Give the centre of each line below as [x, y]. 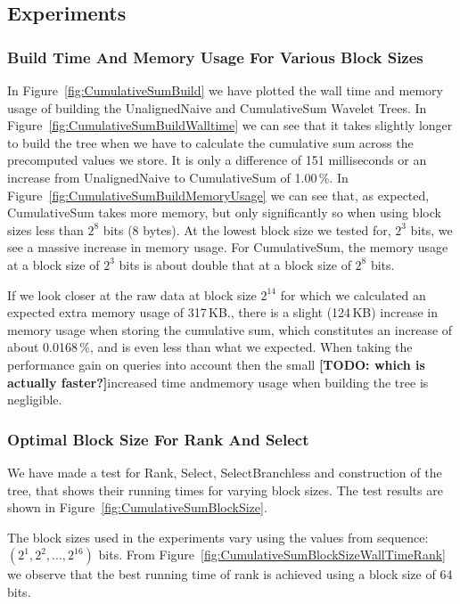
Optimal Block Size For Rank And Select [158, 439]
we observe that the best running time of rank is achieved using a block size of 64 [230, 574]
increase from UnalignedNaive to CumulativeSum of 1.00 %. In [178, 177]
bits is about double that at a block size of [235, 264]
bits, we [431, 229]
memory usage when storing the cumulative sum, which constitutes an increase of [230, 329]
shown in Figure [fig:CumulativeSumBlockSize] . [137, 507]
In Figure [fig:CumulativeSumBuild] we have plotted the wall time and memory [225, 90]
